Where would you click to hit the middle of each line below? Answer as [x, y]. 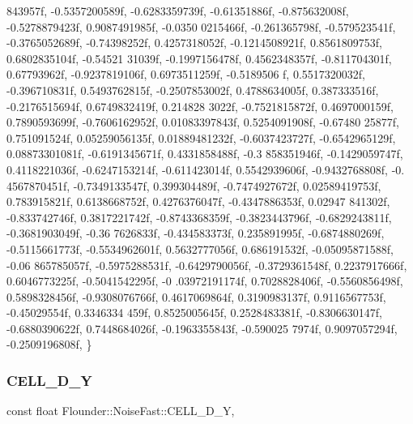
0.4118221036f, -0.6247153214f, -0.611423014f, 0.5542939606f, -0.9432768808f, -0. [206, 169]
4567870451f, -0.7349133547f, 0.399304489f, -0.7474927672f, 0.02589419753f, [194, 185]
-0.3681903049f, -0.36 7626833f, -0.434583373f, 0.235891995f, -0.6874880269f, [196, 233]
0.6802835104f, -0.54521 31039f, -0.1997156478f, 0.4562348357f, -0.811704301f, [199, 58]
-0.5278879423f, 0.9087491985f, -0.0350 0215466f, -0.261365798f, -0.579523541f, [201, 26]
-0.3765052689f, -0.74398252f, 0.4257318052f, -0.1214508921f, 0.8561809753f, [194, 43]
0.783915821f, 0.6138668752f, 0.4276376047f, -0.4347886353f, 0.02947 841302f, [198, 201]
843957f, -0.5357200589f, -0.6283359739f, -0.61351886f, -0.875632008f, [178, 11]
